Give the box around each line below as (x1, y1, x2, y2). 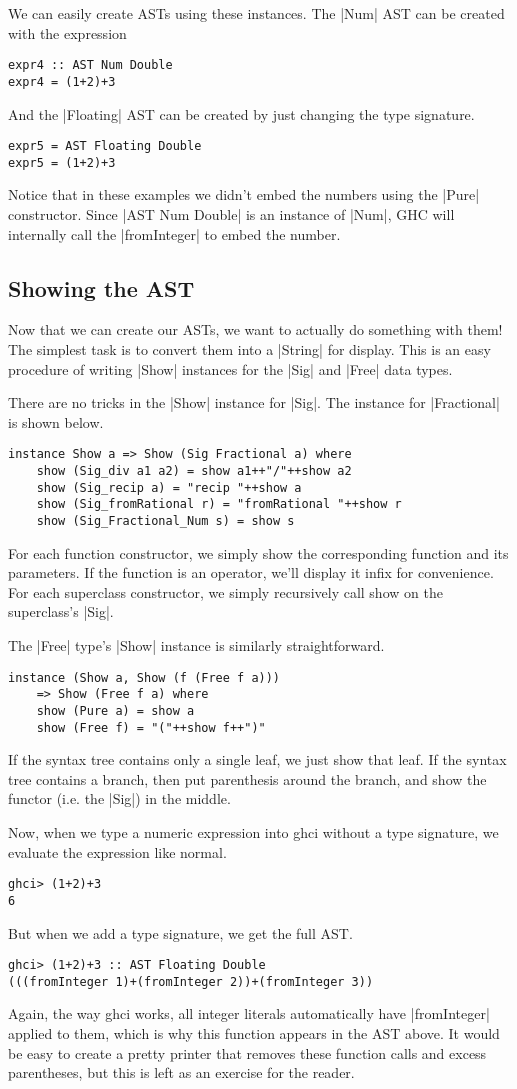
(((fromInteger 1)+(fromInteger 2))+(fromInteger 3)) (8, 974, 374, 989)
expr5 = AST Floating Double (8, 139, 202, 154)
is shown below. (8, 411, 104, 432)
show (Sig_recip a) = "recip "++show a (36, 480, 302, 495)
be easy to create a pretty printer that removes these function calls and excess (8, 1042, 487, 1063)
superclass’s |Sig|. (8, 601, 114, 622)
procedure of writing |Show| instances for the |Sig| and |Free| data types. (8, 358, 453, 379)
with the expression (8, 22, 127, 43)
